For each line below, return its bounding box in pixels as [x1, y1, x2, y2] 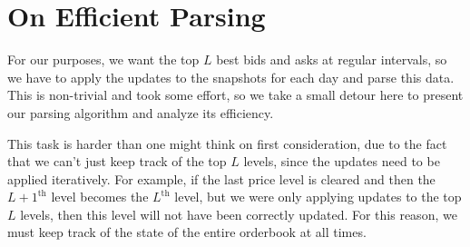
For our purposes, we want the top [7, 50, 200, 69]
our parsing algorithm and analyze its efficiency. [7, 103, 274, 122]
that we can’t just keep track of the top [7, 152, 227, 171]
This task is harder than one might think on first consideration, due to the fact [7, 133, 447, 153]
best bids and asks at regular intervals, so [216, 50, 447, 69]
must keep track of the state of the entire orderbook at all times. [7, 222, 367, 242]
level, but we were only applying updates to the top [174, 187, 462, 206]
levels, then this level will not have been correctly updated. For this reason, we [20, 204, 457, 223]
